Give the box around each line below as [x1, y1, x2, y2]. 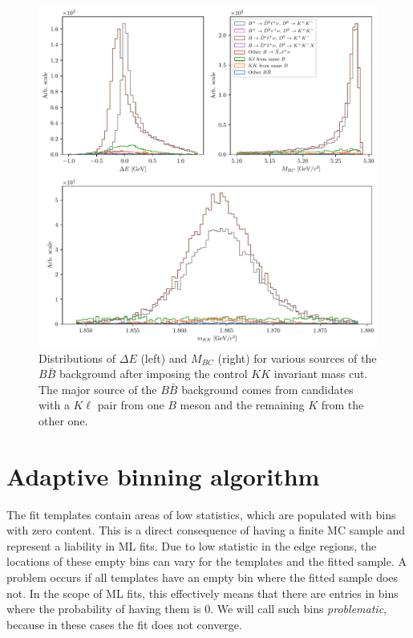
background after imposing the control [59, 365, 248, 382]
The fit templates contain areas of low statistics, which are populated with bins [6, 506, 396, 522]
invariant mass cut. [273, 365, 368, 382]
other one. [38, 412, 88, 429]
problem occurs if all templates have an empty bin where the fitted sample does [6, 569, 399, 586]
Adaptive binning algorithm [6, 459, 320, 492]
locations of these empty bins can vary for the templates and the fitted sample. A [6, 553, 407, 570]
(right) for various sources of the [217, 349, 377, 366]
